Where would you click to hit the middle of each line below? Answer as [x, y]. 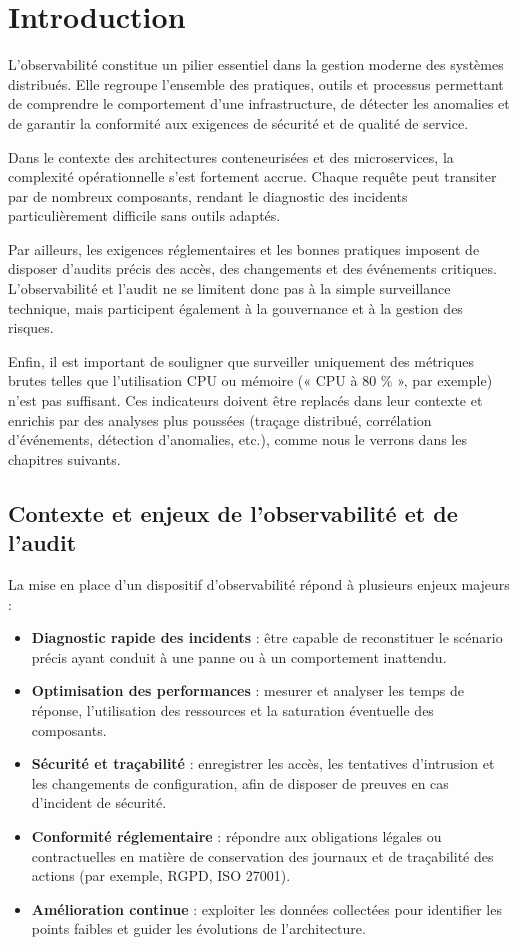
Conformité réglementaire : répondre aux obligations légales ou [236, 835]
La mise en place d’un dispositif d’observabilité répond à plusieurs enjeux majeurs [259, 584]
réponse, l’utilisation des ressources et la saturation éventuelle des [232, 709]
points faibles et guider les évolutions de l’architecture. [198, 928]
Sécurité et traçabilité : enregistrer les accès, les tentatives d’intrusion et [263, 763]
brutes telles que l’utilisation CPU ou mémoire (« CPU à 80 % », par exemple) [250, 380]
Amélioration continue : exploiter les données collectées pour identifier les [266, 908]
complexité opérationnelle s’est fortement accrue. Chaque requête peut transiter [252, 176]
